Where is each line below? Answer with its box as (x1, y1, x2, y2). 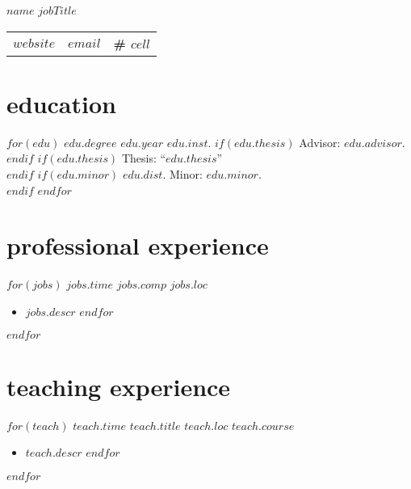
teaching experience (6, 369, 231, 403)
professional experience (6, 229, 269, 262)
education (6, 86, 116, 120)
